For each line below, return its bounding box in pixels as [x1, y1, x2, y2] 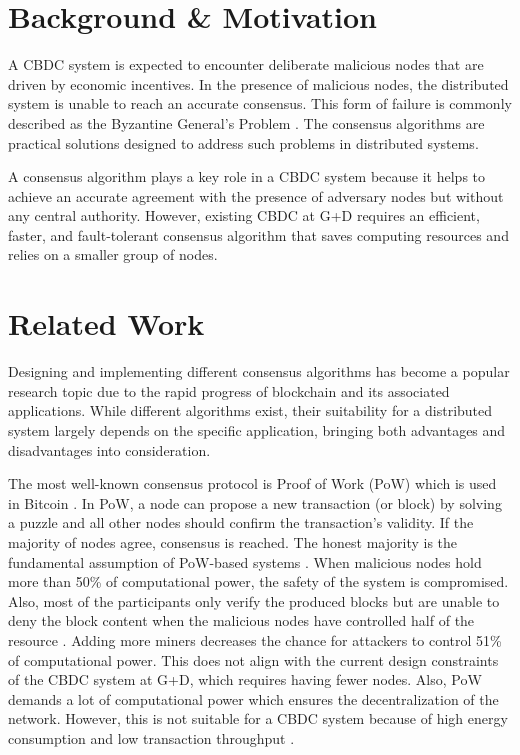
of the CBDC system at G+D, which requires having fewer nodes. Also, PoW [8, 669, 482, 690]
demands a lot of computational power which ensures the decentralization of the [8, 688, 499, 709]
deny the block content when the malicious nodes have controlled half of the [8, 610, 475, 631]
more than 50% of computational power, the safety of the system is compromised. [8, 571, 509, 592]
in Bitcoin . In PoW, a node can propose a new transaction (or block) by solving [8, 492, 502, 513]
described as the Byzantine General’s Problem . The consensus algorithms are [8, 112, 485, 133]
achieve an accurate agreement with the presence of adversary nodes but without [8, 185, 504, 206]
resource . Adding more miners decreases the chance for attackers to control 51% [8, 629, 502, 650]
